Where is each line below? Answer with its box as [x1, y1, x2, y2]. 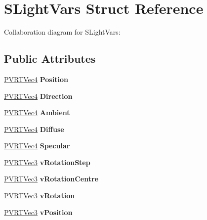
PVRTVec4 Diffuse [4, 124, 64, 134]
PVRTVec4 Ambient [4, 107, 70, 118]
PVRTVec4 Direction [4, 90, 73, 101]
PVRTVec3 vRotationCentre [4, 174, 98, 184]
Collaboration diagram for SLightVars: [4, 27, 121, 37]
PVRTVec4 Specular [4, 140, 70, 151]
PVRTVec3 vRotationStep [4, 157, 90, 167]
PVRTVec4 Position [4, 74, 68, 84]
